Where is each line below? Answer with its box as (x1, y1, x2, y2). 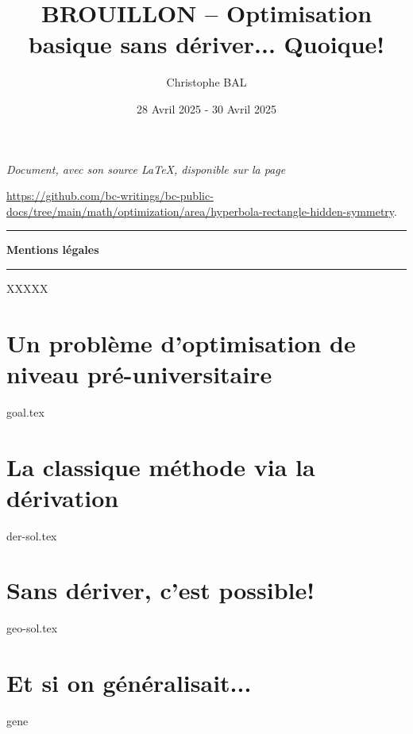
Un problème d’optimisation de (6, 326, 356, 359)
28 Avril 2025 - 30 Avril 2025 (137, 100, 276, 117)
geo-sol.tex (6, 620, 58, 636)
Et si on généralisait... (6, 667, 252, 699)
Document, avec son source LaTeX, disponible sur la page (6, 160, 286, 177)
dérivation (6, 481, 119, 513)
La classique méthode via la (6, 450, 315, 482)
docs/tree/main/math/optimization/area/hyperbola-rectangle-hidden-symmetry (6, 202, 395, 219)
